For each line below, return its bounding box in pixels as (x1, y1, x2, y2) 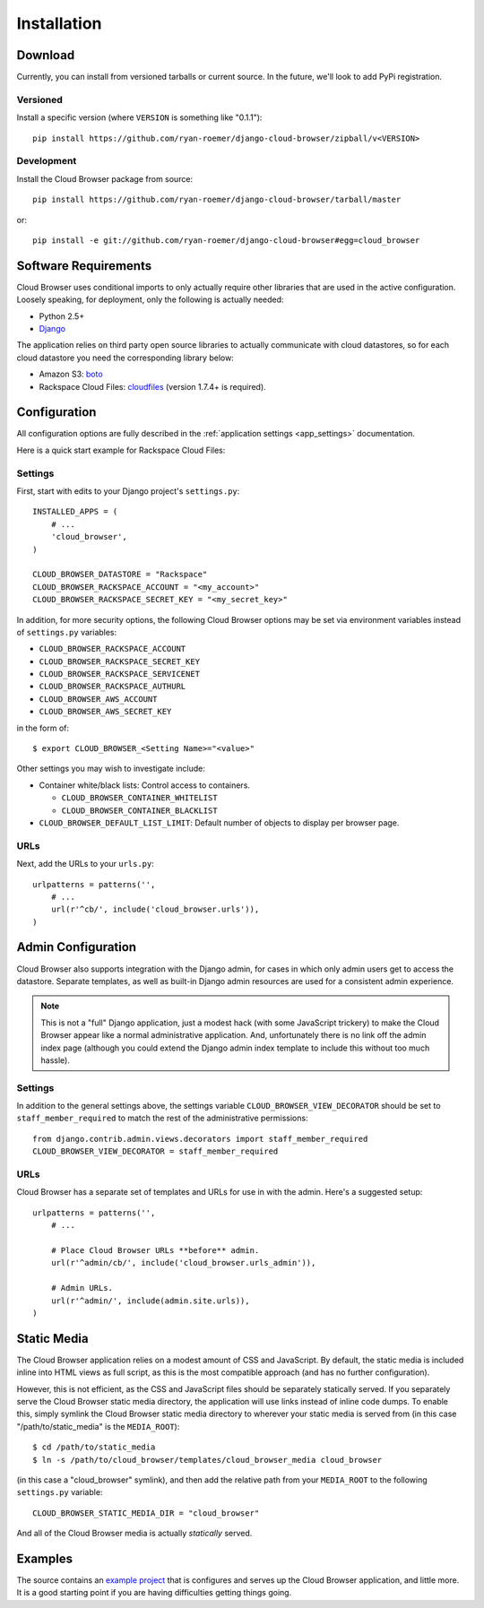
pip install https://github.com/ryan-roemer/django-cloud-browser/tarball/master (32, 195, 402, 205)
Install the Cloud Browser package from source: (16, 173, 193, 184)
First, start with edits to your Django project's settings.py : (16, 485, 240, 497)
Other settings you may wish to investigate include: (16, 763, 206, 774)
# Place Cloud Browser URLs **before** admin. (50, 1245, 260, 1255)
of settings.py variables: (16, 627, 117, 637)
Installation (16, 13, 102, 33)
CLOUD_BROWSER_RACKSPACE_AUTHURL (39, 681, 186, 692)
